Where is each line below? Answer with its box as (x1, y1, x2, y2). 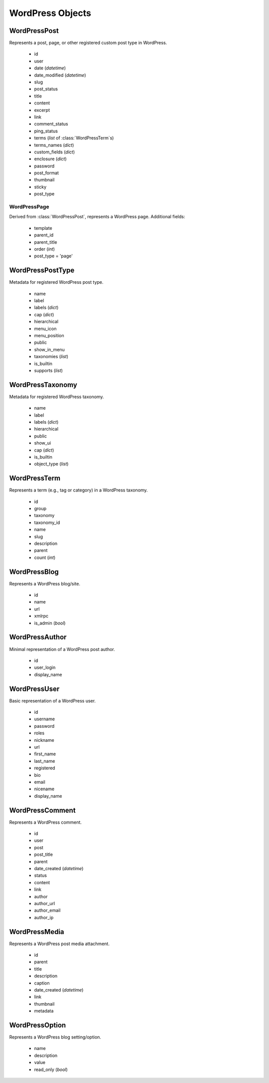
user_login (34, 664, 56, 670)
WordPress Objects (9, 7, 92, 18)
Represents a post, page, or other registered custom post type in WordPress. (9, 40, 167, 46)
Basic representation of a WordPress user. (9, 697, 96, 704)
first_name (34, 751, 56, 757)
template (34, 225, 52, 231)
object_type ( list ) (34, 461, 69, 467)
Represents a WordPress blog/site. (9, 580, 81, 586)
